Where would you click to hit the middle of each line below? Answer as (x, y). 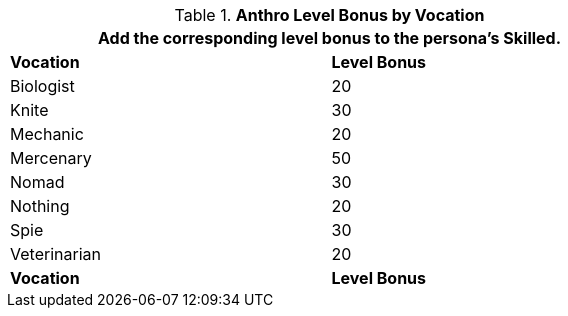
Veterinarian (55, 254)
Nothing (40, 206)
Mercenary (51, 158)
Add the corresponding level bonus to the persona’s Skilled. (329, 38)
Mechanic (47, 134)
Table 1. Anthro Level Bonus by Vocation (329, 15)
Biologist (42, 86)
